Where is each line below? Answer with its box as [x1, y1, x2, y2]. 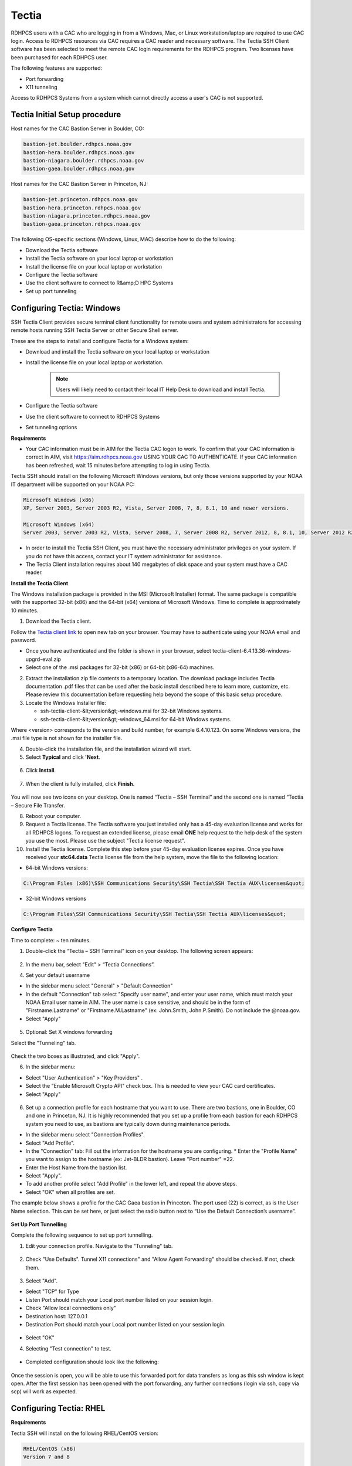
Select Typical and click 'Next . [25, 754, 100, 761]
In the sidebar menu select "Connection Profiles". [25, 1131, 145, 1138]
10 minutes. [11, 607, 39, 614]
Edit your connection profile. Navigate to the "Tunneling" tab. [25, 1242, 173, 1249]
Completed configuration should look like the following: [25, 1358, 160, 1366]
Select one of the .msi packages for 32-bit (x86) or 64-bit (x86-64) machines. [25, 664, 215, 671]
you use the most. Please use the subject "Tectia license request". [25, 837, 186, 844]
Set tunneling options [25, 424, 77, 431]
